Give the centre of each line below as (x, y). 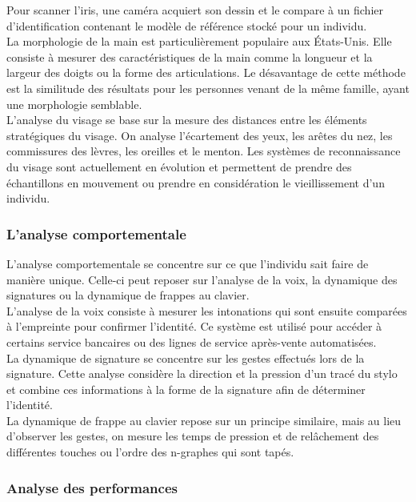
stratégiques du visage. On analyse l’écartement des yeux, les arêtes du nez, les (200, 135)
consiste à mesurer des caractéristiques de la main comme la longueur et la (190, 56)
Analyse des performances (92, 487)
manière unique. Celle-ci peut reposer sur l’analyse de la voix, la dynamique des (202, 279)
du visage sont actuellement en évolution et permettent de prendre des (179, 166)
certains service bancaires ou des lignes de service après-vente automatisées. (192, 341)
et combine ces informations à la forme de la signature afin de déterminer (186, 389)
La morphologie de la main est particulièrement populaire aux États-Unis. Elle (199, 41)
